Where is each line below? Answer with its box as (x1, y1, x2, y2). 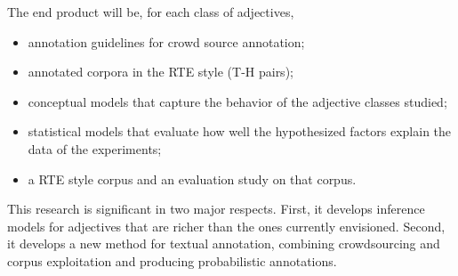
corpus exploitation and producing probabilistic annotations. (7, 251, 337, 270)
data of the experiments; (28, 139, 162, 158)
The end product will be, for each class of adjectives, (7, 3, 294, 20)
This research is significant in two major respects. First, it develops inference (7, 199, 425, 218)
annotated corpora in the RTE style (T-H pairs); (28, 62, 293, 81)
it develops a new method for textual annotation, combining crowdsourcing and (7, 234, 440, 253)
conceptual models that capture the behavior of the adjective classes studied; (28, 92, 447, 110)
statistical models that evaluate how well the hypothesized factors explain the (28, 122, 452, 141)
